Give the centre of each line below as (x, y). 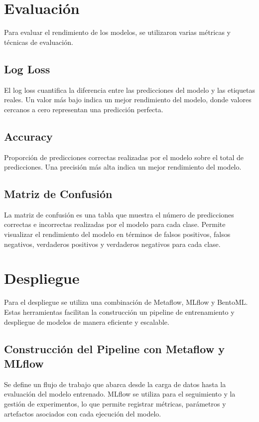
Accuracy (28, 136)
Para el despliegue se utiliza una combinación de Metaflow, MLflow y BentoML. (126, 302)
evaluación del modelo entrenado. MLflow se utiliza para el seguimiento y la (120, 394)
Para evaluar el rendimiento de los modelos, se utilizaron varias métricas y (117, 32)
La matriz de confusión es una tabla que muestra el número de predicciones (119, 214)
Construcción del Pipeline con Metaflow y (114, 348)
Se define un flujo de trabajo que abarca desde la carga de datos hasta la (115, 384)
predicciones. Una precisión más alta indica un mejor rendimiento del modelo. (123, 167)
